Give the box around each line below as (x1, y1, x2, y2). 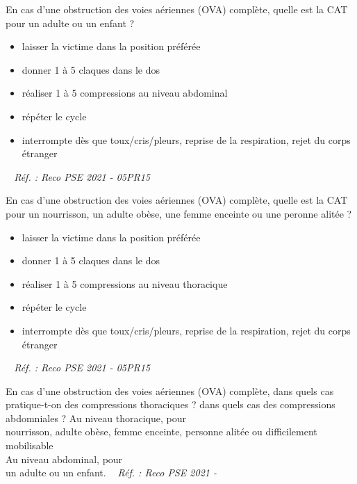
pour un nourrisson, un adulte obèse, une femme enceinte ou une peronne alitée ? (6, 206, 352, 220)
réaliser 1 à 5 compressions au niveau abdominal (22, 86, 228, 100)
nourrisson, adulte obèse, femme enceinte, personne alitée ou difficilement (6, 424, 317, 439)
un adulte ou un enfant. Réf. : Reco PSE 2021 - (6, 465, 217, 480)
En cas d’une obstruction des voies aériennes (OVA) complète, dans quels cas (6, 383, 334, 398)
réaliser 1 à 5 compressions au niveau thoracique (22, 276, 228, 291)
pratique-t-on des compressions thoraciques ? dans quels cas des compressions (6, 397, 335, 412)
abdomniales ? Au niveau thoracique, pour (6, 410, 186, 425)
